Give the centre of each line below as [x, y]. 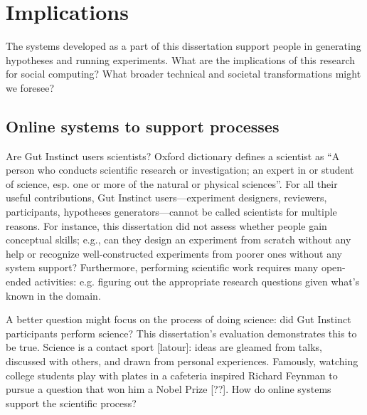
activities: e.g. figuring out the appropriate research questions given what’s [197, 282]
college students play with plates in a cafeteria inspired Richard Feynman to [172, 375]
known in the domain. [53, 295]
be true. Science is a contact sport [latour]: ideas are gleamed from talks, [164, 347]
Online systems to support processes [143, 126]
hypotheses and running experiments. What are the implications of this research [181, 59]
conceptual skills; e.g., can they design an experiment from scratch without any [179, 240]
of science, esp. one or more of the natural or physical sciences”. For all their [172, 183]
